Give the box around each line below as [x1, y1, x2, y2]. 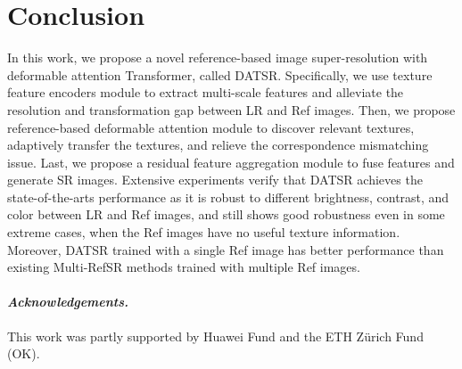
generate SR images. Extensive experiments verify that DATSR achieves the [7, 170, 423, 189]
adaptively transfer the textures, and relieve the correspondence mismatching [7, 135, 429, 154]
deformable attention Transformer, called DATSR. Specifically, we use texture [7, 65, 433, 84]
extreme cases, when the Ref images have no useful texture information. [7, 223, 400, 242]
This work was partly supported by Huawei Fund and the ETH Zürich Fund [7, 326, 424, 345]
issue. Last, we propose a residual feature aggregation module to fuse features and [7, 152, 455, 171]
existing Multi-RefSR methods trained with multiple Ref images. [7, 258, 360, 276]
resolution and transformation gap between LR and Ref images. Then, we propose [7, 100, 456, 119]
